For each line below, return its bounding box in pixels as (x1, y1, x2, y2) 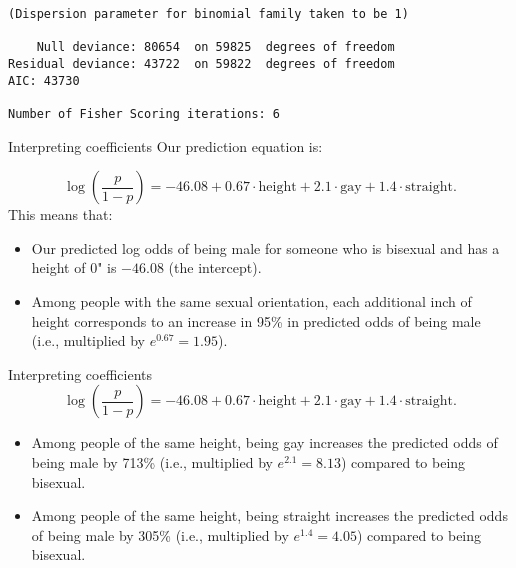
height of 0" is (31, 257, 117, 278)
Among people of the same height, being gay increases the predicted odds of (31, 432, 498, 453)
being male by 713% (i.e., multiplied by (31, 451, 273, 472)
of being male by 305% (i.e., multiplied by (31, 524, 289, 545)
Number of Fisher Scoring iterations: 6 (8, 106, 281, 121)
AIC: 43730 (8, 73, 80, 88)
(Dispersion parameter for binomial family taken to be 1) (8, 7, 409, 21)
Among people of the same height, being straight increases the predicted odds (31, 505, 508, 526)
